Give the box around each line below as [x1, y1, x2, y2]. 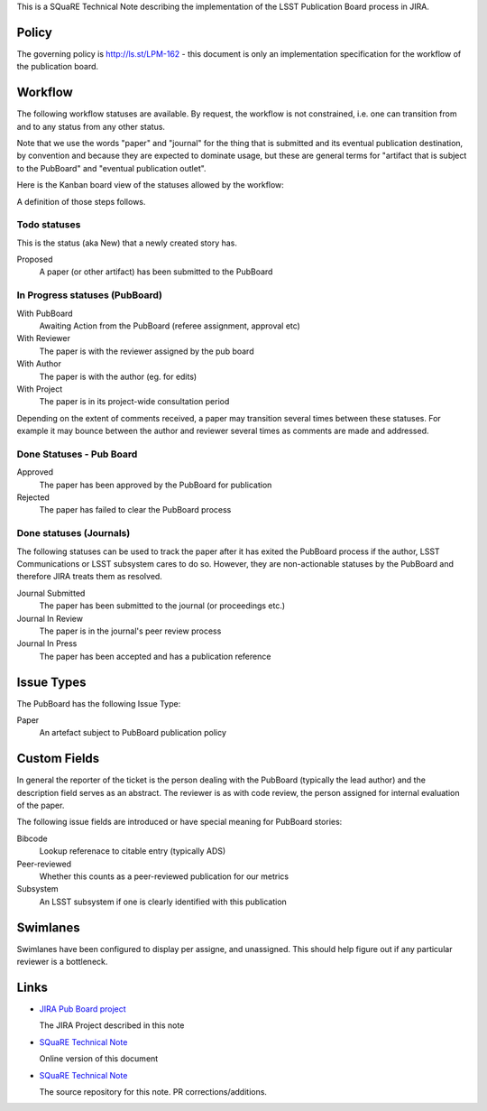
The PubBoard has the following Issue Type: [16, 698, 181, 708]
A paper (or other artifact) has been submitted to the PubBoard [39, 266, 273, 277]
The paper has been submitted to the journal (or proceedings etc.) [39, 600, 286, 611]
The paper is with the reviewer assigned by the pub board [39, 346, 254, 356]
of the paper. [16, 800, 65, 811]
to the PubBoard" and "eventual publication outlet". [16, 162, 207, 173]
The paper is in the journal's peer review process [39, 625, 222, 636]
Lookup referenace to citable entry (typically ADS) [39, 846, 226, 856]
